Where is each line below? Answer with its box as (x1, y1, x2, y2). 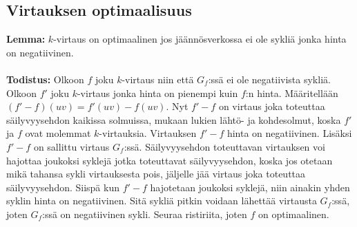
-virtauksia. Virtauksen (99, 126, 197, 140)
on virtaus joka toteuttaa (218, 99, 325, 113)
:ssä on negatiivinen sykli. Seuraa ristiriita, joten (42, 206, 247, 221)
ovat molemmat (25, 126, 91, 140)
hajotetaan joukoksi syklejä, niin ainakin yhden (150, 180, 350, 194)
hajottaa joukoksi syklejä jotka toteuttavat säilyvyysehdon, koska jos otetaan (6, 153, 333, 167)
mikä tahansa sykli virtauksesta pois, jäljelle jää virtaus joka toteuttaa (6, 166, 306, 181)
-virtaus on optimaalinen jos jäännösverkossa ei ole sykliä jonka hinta (53, 32, 347, 46)
